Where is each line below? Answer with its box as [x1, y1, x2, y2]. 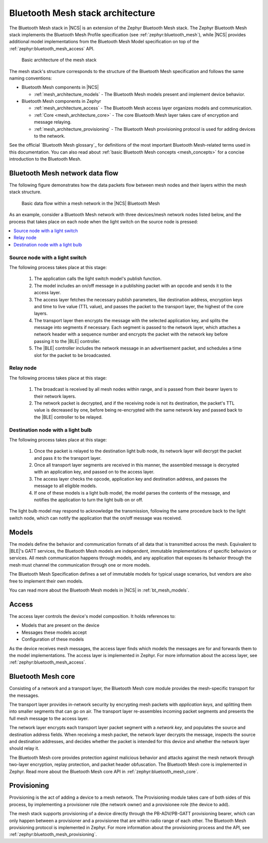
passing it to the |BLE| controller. [34, 338, 101, 344]
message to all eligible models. [34, 483, 97, 489]
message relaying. [34, 119, 72, 125]
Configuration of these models [21, 636, 84, 642]
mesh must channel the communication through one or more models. [9, 562, 151, 568]
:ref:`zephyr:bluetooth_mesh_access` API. [9, 45, 94, 52]
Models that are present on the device [21, 622, 100, 628]
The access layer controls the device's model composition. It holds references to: [9, 613, 176, 619]
